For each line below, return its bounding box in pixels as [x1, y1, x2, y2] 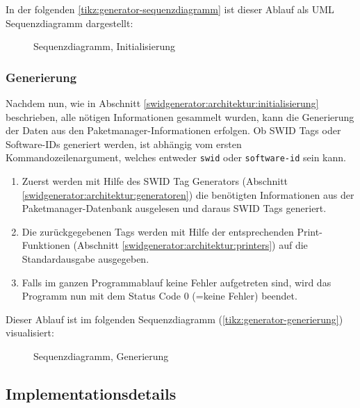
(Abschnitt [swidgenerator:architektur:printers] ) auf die [73, 238, 308, 252]
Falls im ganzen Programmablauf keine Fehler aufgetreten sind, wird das [22, 275, 332, 289]
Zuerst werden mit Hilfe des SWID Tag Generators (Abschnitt [22, 174, 288, 188]
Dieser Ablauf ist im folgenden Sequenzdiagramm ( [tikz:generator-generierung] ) [6, 311, 343, 326]
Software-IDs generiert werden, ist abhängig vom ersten [6, 136, 242, 151]
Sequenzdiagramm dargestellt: [6, 15, 133, 30]
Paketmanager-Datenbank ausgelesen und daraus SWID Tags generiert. [22, 201, 327, 215]
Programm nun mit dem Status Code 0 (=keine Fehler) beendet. [22, 288, 297, 303]
